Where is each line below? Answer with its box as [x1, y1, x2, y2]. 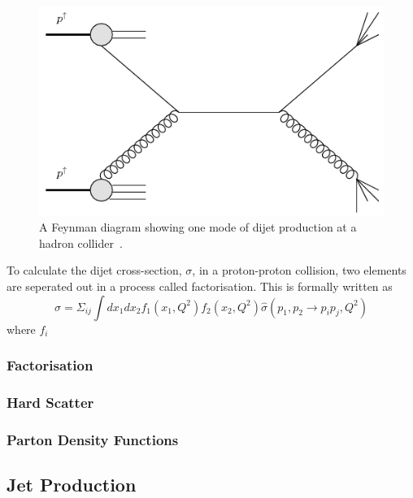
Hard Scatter [7, 392, 94, 412]
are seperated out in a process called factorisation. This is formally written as [7, 278, 393, 295]
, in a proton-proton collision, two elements [192, 262, 406, 279]
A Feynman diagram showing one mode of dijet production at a [39, 219, 357, 236]
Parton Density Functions [7, 429, 179, 449]
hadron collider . [39, 234, 123, 251]
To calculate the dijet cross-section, [7, 262, 182, 279]
